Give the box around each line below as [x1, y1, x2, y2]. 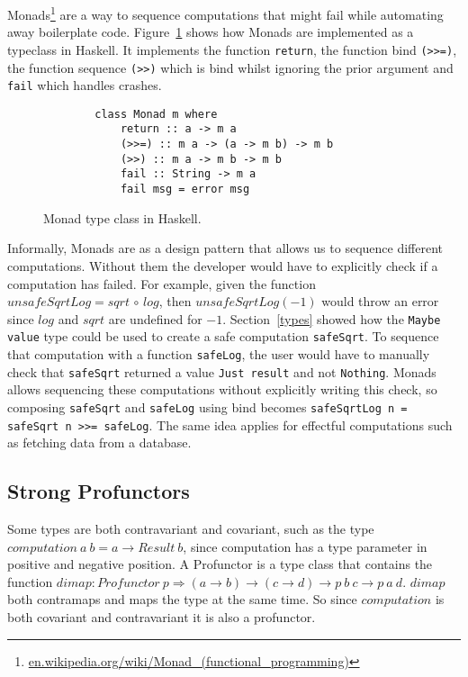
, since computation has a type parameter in [183, 537, 427, 555]
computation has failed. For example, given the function [7, 274, 316, 293]
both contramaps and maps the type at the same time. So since [7, 590, 357, 609]
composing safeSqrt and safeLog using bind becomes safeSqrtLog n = [7, 397, 408, 416]
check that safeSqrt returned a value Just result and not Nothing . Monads [7, 362, 436, 381]
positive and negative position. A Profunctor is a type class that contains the [7, 555, 433, 573]
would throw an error [321, 292, 439, 311]
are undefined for [108, 309, 202, 328]
